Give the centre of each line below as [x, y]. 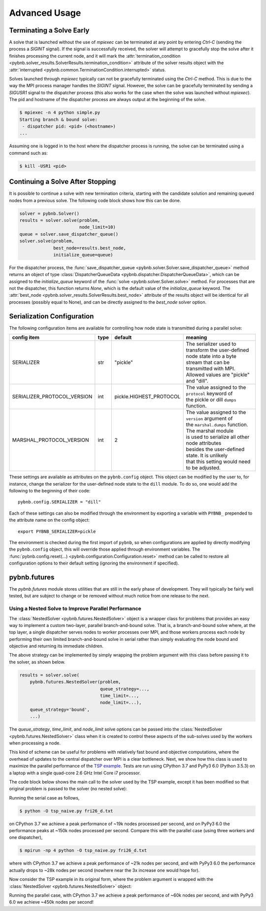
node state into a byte [211, 356]
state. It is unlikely [207, 455]
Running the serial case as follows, [44, 798]
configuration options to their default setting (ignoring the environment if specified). [94, 563]
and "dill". [197, 381]
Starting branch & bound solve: [59, 119]
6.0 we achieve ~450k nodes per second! [51, 902]
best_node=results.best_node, [90, 248]
